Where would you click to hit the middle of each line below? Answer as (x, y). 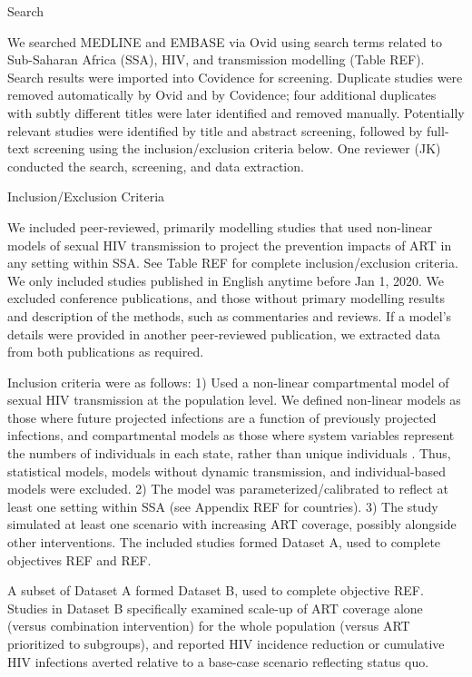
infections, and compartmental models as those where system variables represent (231, 435)
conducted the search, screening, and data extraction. (156, 166)
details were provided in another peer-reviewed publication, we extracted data (224, 334)
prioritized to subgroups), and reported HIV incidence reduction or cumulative (226, 643)
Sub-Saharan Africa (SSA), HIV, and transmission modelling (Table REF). (216, 59)
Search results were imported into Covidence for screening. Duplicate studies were (235, 77)
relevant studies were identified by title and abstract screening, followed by (215, 130)
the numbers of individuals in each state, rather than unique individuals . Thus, (229, 453)
